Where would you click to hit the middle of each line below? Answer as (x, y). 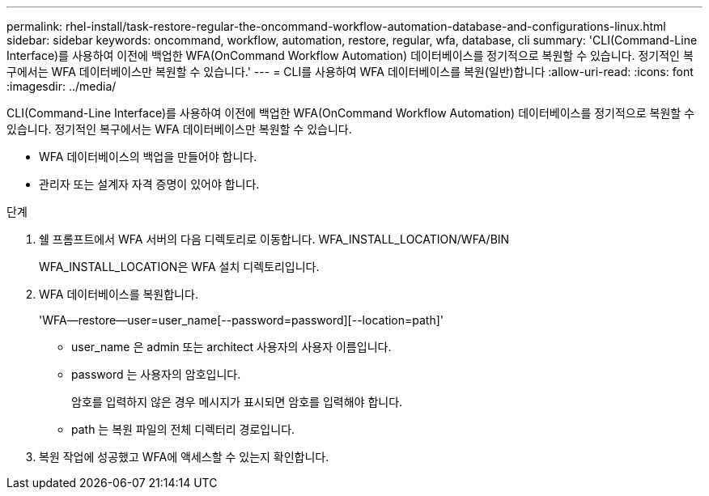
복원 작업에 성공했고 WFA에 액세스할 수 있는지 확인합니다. (184, 457)
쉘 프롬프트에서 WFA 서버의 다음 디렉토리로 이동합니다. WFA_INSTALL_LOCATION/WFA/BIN (274, 239)
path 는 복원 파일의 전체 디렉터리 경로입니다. (183, 429)
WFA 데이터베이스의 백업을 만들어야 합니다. (148, 157)
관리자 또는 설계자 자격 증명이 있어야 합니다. (149, 184)
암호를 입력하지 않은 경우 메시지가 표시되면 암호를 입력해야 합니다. (237, 402)
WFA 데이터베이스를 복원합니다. (119, 294)
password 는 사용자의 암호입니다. (156, 374)
